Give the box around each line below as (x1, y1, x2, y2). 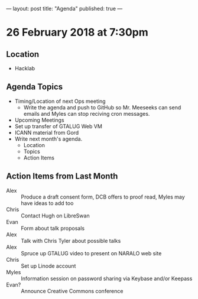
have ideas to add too (21, 199, 74, 206)
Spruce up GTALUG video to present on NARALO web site (21, 249, 162, 256)
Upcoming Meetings (14, 116, 64, 123)
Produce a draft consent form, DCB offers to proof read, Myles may (21, 193, 185, 200)
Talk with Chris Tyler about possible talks (21, 237, 121, 244)
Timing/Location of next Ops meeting (14, 97, 106, 105)
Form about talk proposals (21, 225, 85, 232)
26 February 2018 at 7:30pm (6, 26, 149, 39)
